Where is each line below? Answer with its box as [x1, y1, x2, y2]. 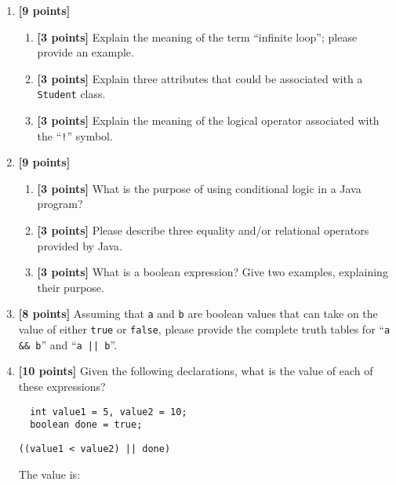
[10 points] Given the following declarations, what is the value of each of [18, 363, 373, 379]
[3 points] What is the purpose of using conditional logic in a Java [37, 180, 361, 196]
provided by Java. [37, 237, 122, 253]
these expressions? [18, 378, 106, 394]
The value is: [18, 465, 81, 482]
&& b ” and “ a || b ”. [18, 336, 118, 352]
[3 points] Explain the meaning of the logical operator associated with [37, 112, 380, 129]
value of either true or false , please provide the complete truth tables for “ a [18, 321, 391, 337]
